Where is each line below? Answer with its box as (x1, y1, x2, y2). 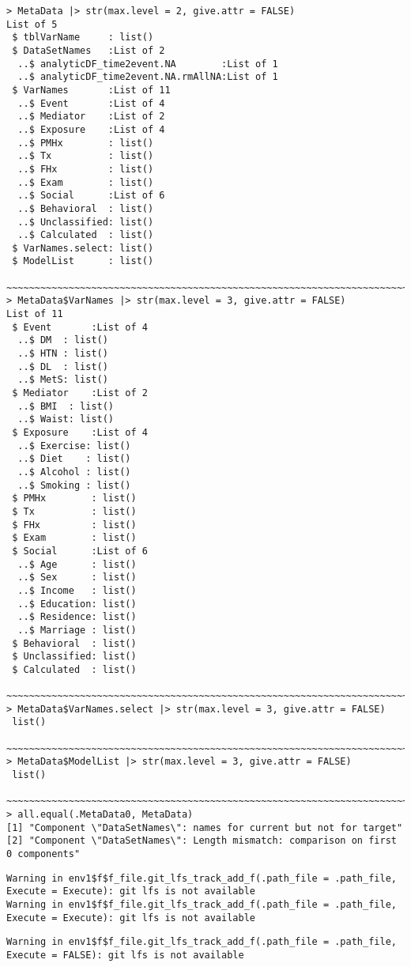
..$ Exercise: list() (17, 440, 131, 451)
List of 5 (6, 18, 58, 30)
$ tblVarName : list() (12, 32, 154, 43)
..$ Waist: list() (17, 414, 115, 425)
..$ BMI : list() (17, 400, 115, 412)
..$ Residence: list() (17, 611, 137, 623)
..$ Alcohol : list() (17, 466, 131, 478)
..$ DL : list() (17, 361, 108, 372)
